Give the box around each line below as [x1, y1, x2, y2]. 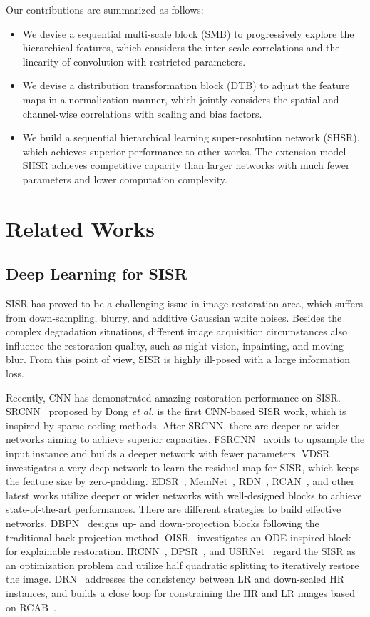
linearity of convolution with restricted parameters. [22, 53, 246, 68]
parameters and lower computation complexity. [22, 171, 227, 186]
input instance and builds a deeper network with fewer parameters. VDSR [6, 446, 330, 461]
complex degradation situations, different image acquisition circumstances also [6, 324, 347, 339]
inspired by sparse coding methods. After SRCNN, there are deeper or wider [6, 417, 340, 432]
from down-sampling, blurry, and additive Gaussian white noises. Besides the [6, 310, 342, 325]
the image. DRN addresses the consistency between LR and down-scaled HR [6, 571, 345, 586]
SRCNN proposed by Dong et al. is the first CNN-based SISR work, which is [6, 404, 346, 419]
